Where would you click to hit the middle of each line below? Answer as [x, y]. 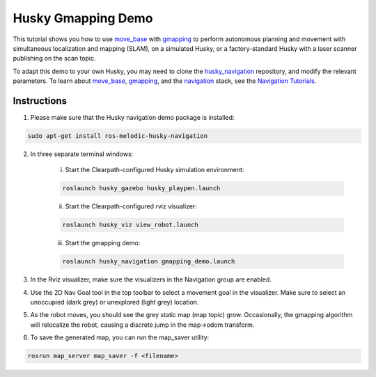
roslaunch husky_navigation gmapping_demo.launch [149, 262]
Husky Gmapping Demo [83, 18]
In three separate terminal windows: [82, 154]
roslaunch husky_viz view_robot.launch [130, 225]
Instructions [40, 101]
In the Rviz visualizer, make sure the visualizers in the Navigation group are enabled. [151, 279]
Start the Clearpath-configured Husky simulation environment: [155, 170]
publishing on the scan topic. [55, 59]
